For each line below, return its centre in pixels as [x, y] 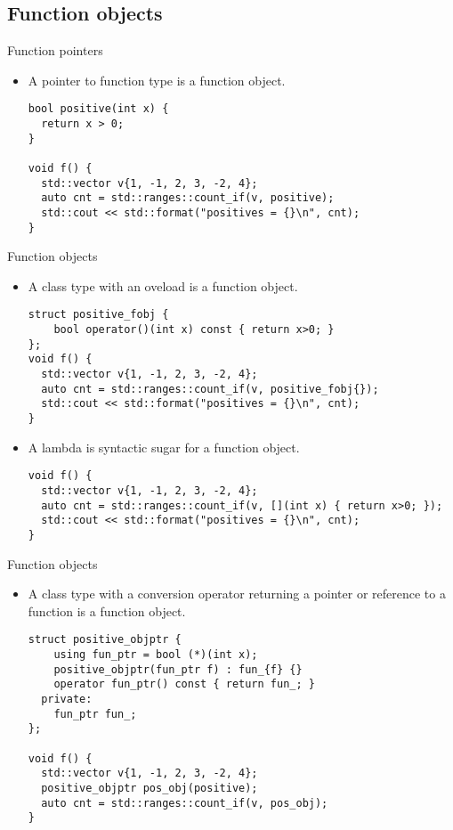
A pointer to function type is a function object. [157, 80]
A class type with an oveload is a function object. [163, 285]
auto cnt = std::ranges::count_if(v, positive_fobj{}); [210, 389]
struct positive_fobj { [98, 315]
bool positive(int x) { [98, 109]
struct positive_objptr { [105, 640]
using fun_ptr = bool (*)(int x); [156, 655]
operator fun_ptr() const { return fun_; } [184, 684]
